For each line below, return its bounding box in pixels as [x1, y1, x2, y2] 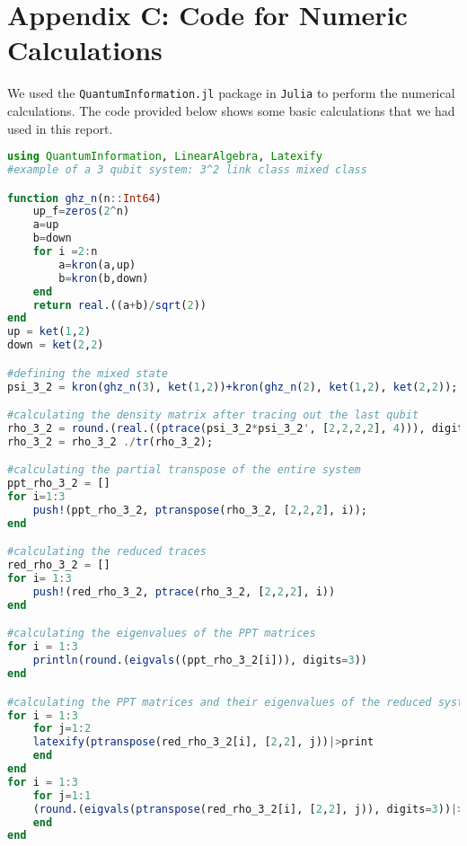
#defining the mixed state [7, 366, 168, 380]
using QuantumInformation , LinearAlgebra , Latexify [7, 150, 322, 163]
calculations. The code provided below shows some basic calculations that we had [7, 101, 455, 119]
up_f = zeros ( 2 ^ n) [32, 205, 130, 218]
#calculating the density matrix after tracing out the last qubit [7, 409, 419, 422]
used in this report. [7, 119, 113, 137]
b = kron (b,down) [58, 271, 149, 285]
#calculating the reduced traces [7, 545, 207, 559]
